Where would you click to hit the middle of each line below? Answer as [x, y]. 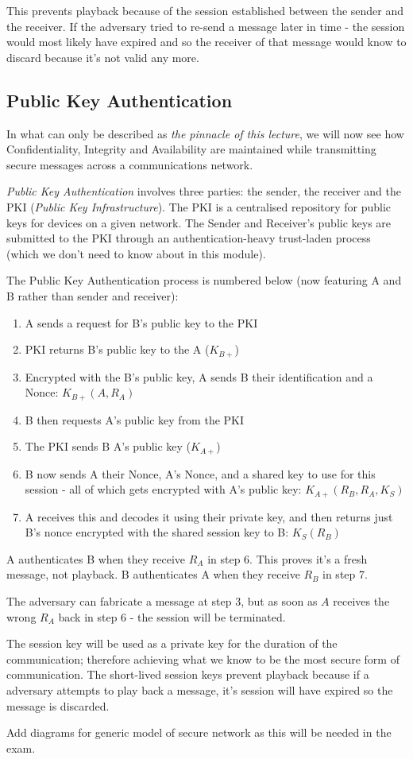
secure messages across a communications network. [130, 164]
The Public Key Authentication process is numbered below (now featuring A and [204, 280]
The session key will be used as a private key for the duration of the [172, 643]
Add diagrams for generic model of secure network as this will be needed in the [199, 732]
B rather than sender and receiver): [93, 295]
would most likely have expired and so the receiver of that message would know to [206, 42]
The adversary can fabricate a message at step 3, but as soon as [162, 601]
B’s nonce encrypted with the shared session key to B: [157, 532]
